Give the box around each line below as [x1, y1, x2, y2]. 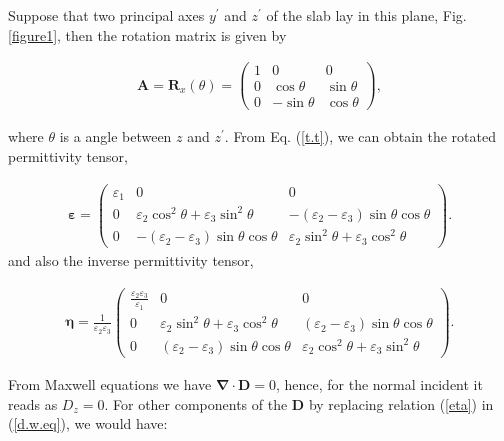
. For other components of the [104, 393, 288, 414]
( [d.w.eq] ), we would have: [8, 413, 168, 434]
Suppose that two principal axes [8, 5, 205, 25]
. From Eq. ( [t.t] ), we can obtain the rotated [224, 126, 496, 147]
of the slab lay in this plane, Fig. [266, 5, 467, 25]
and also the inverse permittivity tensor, [8, 250, 254, 271]
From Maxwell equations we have [8, 373, 212, 394]
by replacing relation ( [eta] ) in [308, 393, 494, 414]
